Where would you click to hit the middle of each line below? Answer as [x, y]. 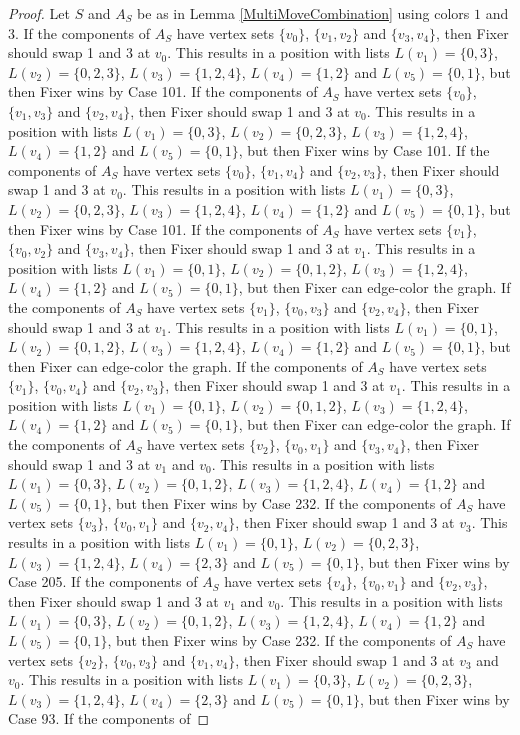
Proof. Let [39, 13]
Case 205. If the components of [103, 581]
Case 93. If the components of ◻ [109, 718]
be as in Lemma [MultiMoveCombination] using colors [303, 13]
